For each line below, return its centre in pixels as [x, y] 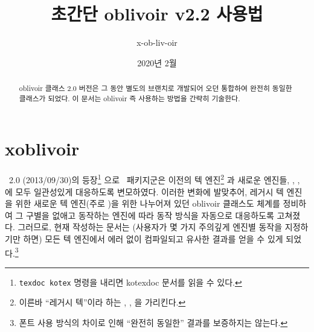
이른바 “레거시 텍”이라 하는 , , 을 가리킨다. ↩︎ [102, 302]
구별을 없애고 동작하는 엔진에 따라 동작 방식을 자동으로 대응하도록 [150, 215]
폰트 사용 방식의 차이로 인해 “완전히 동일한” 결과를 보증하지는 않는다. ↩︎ [153, 323]
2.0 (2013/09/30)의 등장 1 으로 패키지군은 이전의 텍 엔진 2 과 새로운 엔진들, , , [154, 179]
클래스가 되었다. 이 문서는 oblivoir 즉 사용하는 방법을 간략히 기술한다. [130, 98]
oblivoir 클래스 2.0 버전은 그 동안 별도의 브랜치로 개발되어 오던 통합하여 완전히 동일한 [155, 88]
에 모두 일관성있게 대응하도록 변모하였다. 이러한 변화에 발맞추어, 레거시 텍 [144, 191]
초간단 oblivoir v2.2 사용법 [157, 14]
